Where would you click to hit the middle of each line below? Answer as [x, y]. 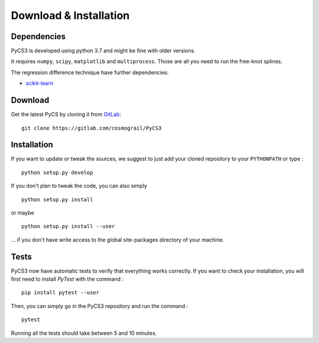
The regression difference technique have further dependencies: [90, 72]
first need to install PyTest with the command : [67, 279]
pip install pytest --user [61, 293]
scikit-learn [39, 84]
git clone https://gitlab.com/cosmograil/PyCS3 [92, 128]
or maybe [23, 213]
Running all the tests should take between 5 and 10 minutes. [84, 333]
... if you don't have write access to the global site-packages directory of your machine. [118, 239]
